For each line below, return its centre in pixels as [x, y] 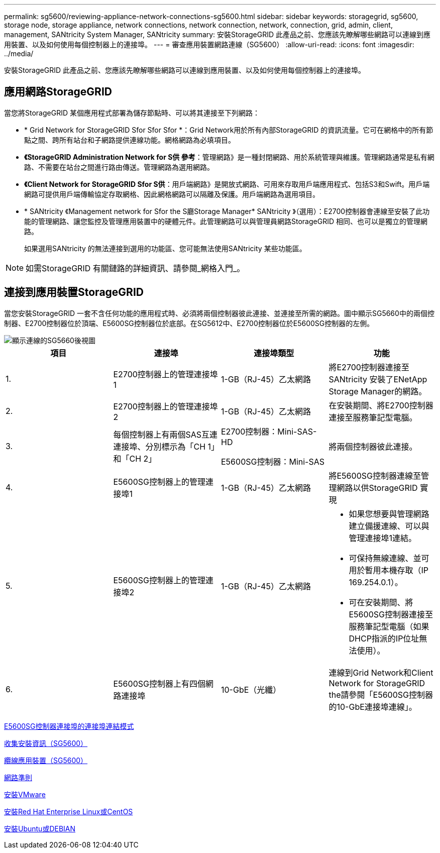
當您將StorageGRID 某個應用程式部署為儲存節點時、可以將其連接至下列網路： [132, 113]
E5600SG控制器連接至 [391, 614]
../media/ [19, 54]
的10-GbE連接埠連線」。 [373, 707]
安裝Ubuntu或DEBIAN [40, 828]
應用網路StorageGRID [58, 92]
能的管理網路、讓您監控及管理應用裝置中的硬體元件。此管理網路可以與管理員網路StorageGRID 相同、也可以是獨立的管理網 [226, 221]
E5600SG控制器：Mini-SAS [273, 461]
